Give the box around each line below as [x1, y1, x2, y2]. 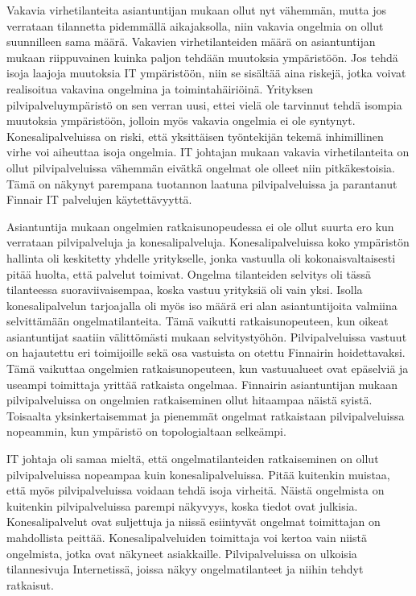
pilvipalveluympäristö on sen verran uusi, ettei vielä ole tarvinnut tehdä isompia [6, 96, 402, 113]
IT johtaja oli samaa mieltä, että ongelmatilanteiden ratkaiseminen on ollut [6, 450, 379, 467]
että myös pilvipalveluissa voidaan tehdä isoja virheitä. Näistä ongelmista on [6, 482, 385, 499]
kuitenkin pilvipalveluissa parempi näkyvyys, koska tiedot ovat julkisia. [6, 497, 358, 514]
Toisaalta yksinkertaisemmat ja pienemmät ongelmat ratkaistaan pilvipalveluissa [6, 407, 405, 424]
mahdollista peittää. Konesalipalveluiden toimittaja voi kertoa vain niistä [6, 529, 367, 545]
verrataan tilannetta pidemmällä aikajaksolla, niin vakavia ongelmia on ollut [6, 17, 384, 34]
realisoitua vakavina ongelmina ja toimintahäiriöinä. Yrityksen [6, 80, 314, 97]
